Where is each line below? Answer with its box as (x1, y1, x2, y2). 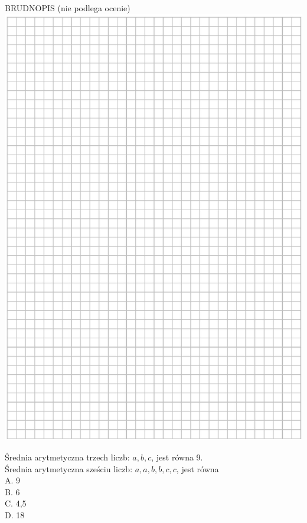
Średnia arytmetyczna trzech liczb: (5, 451, 130, 463)
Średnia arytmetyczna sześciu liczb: (5, 462, 133, 475)
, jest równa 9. (151, 451, 203, 463)
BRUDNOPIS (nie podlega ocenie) (5, 2, 130, 14)
